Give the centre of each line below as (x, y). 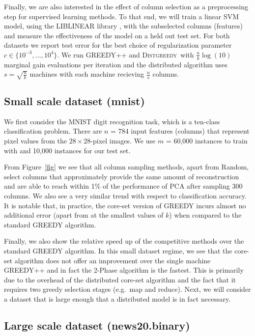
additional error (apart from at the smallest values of (84, 215)
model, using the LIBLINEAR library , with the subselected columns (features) (124, 26)
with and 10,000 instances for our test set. (67, 150)
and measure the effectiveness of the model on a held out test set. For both (117, 35)
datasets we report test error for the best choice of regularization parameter (118, 45)
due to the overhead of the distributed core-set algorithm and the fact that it (120, 279)
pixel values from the (36, 141)
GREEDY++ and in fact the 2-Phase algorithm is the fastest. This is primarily (124, 270)
